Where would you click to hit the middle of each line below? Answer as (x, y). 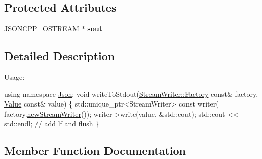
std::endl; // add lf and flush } (52, 123)
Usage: (14, 77)
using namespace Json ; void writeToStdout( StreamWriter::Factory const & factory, (131, 94)
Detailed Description (60, 56)
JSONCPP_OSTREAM (42, 29)
